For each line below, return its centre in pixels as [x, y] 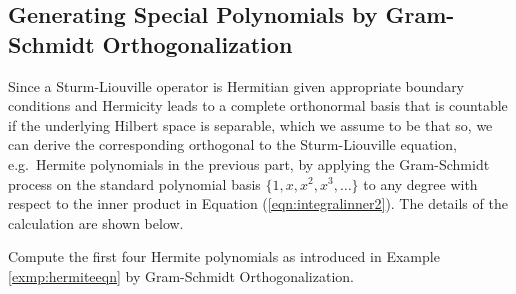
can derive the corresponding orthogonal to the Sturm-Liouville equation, [232, 144]
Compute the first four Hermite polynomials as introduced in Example [224, 256]
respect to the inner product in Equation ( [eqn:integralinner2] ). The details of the [258, 203]
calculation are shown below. [96, 222]
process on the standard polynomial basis [134, 183]
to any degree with [420, 183]
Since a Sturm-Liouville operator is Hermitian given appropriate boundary [236, 85]
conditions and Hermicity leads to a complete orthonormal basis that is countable [258, 105]
